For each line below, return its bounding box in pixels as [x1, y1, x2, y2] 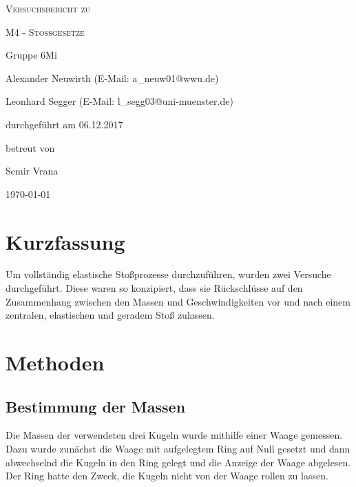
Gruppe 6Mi [6, 48, 57, 62]
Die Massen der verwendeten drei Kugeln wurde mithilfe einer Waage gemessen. [6, 428, 343, 442]
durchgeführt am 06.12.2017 [6, 117, 123, 131]
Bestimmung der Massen [6, 395, 186, 417]
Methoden [6, 348, 105, 377]
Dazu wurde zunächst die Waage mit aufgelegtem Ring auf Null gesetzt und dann [6, 441, 350, 456]
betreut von [6, 140, 55, 155]
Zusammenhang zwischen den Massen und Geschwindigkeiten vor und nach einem [6, 294, 351, 308]
